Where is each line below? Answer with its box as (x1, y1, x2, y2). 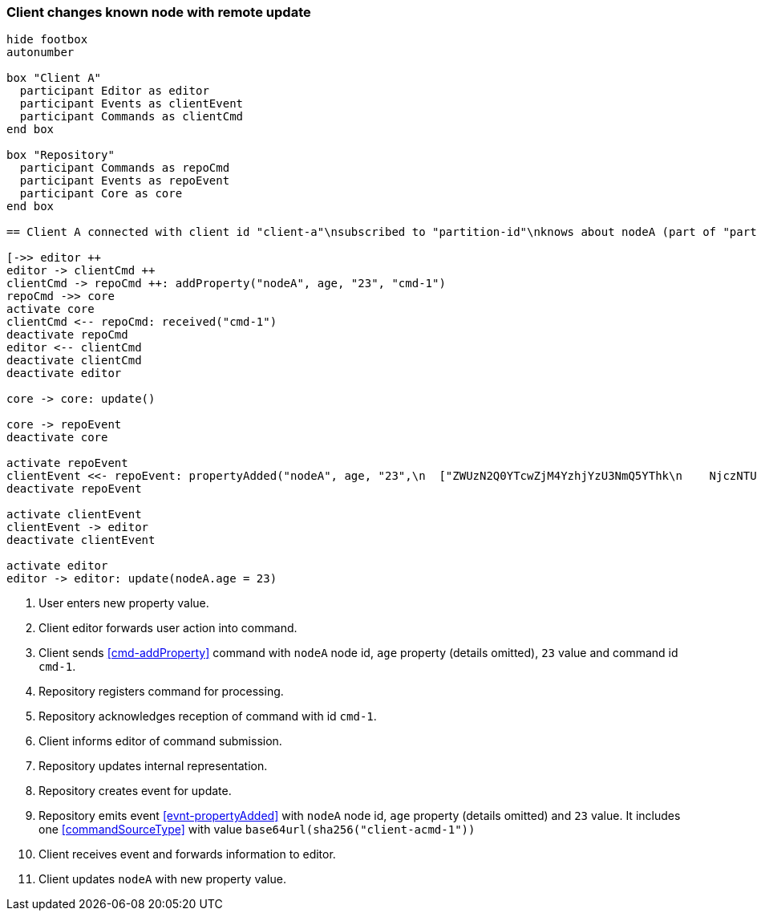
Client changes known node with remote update (6, 4, 311, 20)
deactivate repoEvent (6, 482, 142, 496)
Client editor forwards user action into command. (38, 621, 298, 635)
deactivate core (6, 431, 108, 444)
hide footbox (6, 33, 88, 47)
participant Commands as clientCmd (19, 110, 244, 124)
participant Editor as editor (19, 84, 209, 98)
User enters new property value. (38, 596, 209, 611)
